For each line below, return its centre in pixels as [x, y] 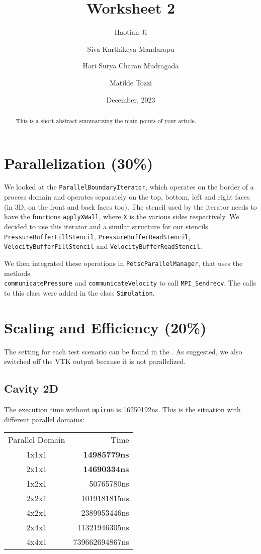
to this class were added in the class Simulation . [79, 292]
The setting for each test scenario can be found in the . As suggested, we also [123, 351]
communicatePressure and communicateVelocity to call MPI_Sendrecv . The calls [130, 283]
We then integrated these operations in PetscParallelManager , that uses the [123, 263]
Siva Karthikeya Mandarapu [131, 49]
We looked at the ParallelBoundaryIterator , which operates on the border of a [129, 187]
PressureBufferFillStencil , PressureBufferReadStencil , [97, 236]
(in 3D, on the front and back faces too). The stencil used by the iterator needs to [130, 206]
